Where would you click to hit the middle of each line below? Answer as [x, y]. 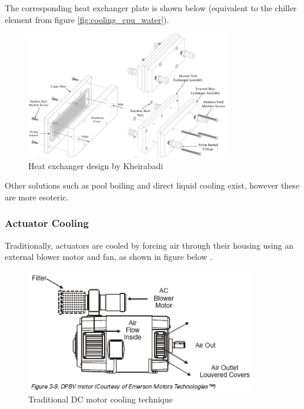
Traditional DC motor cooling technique [101, 399]
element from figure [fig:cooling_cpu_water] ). [87, 19]
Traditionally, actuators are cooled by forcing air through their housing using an [149, 245]
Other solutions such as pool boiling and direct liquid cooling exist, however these [152, 185]
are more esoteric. [37, 197]
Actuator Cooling [47, 223]
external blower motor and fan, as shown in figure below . [109, 257]
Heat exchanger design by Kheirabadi [96, 165]
